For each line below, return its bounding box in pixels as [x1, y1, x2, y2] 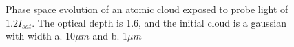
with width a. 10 [6, 29, 76, 43]
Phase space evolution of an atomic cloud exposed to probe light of [6, 2, 288, 16]
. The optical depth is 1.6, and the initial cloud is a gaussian [32, 15, 286, 29]
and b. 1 [92, 29, 128, 43]
